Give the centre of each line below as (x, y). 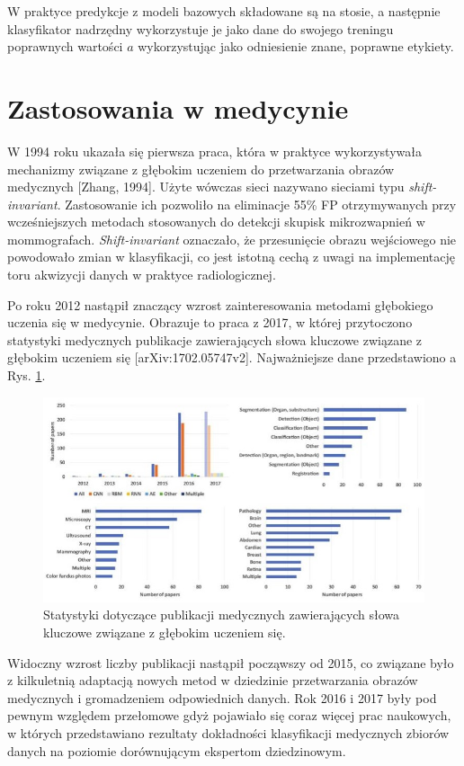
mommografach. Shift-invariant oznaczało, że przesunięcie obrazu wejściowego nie (232, 239)
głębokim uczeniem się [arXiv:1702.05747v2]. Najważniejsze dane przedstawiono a (232, 357)
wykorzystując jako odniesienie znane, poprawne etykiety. (296, 46)
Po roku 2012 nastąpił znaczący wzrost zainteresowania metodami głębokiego (220, 304)
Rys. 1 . (27, 375)
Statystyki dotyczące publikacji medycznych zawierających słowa (222, 615)
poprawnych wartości (65, 46)
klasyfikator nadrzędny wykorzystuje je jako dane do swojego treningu (201, 28)
